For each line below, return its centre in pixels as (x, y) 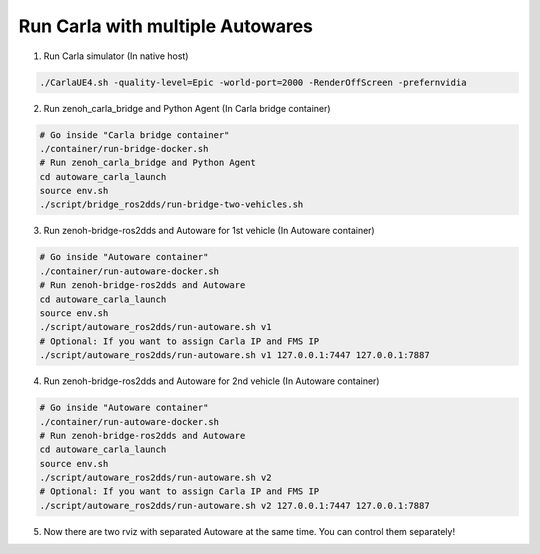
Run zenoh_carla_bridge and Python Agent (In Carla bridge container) (187, 108)
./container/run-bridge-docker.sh (124, 148)
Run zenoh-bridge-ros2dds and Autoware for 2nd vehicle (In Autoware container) (211, 381)
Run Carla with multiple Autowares (166, 26)
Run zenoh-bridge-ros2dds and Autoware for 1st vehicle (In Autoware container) (209, 231)
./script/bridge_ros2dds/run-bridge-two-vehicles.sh (171, 204)
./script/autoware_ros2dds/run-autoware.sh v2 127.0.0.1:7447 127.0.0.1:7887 (234, 505)
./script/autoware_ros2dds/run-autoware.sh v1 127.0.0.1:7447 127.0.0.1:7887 (234, 355)
